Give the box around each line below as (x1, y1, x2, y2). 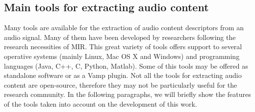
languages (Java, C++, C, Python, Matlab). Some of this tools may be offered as (4, 60, 248, 71)
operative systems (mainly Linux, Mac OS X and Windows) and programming (4, 51, 240, 61)
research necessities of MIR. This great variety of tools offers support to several (4, 41, 242, 52)
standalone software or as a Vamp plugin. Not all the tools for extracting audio (4, 70, 242, 80)
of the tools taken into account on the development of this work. (4, 98, 197, 109)
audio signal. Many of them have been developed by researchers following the (4, 32, 236, 42)
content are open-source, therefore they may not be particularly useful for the (4, 79, 237, 90)
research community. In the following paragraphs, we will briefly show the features (4, 89, 251, 99)
